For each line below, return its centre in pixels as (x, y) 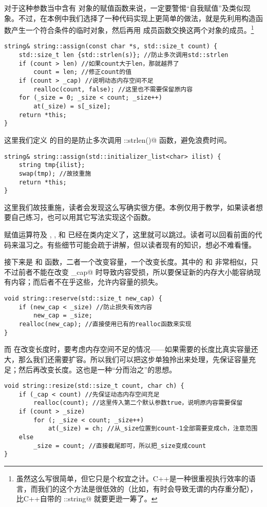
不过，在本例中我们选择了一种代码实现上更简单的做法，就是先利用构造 (137, 18)
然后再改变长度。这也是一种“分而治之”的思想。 (97, 369)
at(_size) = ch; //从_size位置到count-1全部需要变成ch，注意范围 (153, 429)
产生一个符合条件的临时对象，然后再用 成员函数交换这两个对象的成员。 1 (132, 29)
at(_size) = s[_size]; (72, 107)
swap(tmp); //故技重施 (55, 173)
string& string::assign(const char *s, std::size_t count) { (111, 46)
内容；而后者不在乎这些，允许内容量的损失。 (87, 282)
